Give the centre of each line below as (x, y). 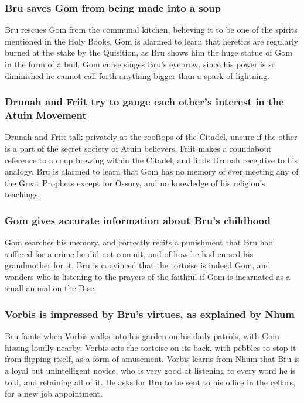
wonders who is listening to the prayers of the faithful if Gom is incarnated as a (148, 276)
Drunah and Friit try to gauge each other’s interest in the (144, 102)
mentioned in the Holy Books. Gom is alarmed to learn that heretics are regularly (152, 41)
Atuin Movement (46, 115)
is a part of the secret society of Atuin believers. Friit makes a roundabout (138, 148)
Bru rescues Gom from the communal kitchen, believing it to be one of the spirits (151, 30)
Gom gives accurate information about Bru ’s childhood (138, 220)
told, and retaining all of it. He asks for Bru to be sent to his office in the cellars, (150, 382)
